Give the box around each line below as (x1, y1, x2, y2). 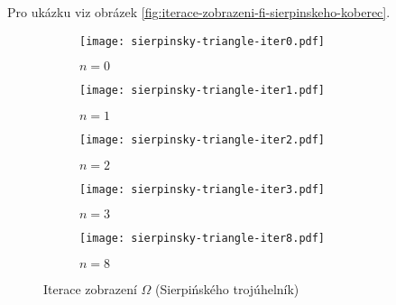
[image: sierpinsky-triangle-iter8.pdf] (79, 232, 326, 245)
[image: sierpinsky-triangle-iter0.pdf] (79, 34, 326, 48)
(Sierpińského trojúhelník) (155, 279, 299, 298)
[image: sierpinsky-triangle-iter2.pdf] (79, 133, 326, 146)
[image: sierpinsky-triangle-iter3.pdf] (79, 182, 326, 196)
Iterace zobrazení (43, 279, 137, 298)
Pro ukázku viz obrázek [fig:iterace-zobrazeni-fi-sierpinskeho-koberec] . (7, 3, 391, 21)
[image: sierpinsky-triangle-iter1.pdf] (79, 84, 326, 97)
